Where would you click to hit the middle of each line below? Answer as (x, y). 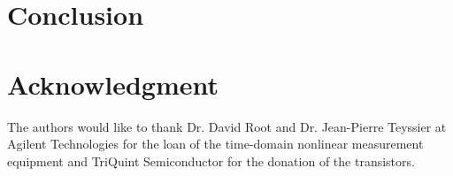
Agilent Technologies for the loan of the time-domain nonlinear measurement (215, 144)
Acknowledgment (113, 84)
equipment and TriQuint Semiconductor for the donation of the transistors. (211, 161)
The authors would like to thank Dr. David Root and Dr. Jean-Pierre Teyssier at (227, 126)
